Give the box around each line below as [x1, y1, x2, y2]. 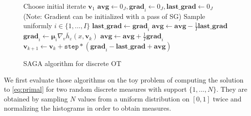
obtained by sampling [4, 93, 68, 103]
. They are [216, 84, 248, 94]
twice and [213, 93, 242, 103]
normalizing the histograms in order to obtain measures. [4, 103, 171, 113]
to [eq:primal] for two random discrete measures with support [4, 84, 187, 94]
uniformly [23, 20, 52, 31]
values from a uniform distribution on [78, 93, 190, 103]
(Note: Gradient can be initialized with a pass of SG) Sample [23, 11, 205, 21]
